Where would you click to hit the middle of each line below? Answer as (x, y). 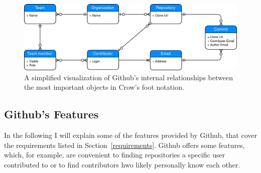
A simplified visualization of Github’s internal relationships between (128, 77)
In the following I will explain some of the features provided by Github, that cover (130, 135)
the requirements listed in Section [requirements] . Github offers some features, (124, 145)
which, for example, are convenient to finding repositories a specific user (115, 155)
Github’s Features (51, 114)
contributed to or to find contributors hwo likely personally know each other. (122, 164)
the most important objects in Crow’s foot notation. (104, 87)
